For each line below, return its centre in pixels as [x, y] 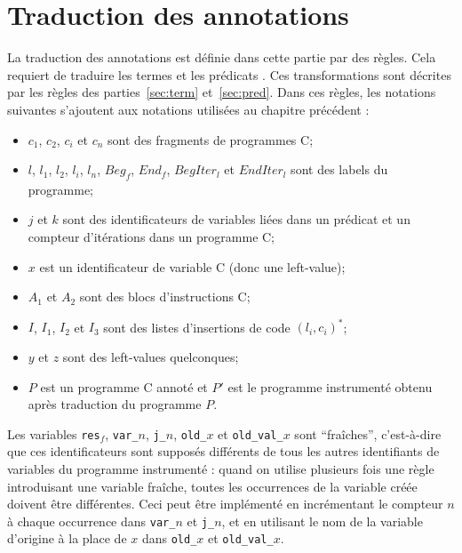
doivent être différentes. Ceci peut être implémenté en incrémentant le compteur [225, 504]
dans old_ [169, 538]
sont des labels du [339, 169]
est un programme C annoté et [124, 386]
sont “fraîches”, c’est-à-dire [368, 433]
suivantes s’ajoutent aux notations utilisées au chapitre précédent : [188, 109]
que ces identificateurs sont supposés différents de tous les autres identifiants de [223, 451]
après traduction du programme [115, 404]
